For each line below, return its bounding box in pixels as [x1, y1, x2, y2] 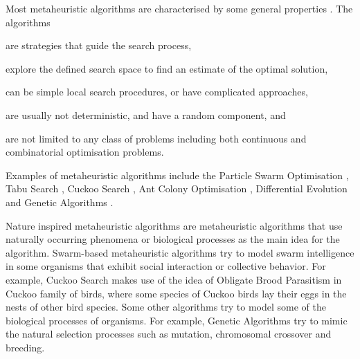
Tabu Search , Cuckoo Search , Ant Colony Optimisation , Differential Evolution [6, 181, 348, 196]
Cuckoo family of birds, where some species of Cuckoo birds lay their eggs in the [6, 286, 347, 300]
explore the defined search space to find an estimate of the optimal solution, [6, 61, 328, 75]
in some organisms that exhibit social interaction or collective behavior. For [6, 259, 326, 273]
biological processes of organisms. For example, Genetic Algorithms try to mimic [6, 313, 348, 327]
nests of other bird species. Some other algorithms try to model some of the [6, 300, 327, 314]
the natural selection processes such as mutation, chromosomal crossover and [6, 326, 332, 341]
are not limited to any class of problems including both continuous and [6, 131, 307, 145]
